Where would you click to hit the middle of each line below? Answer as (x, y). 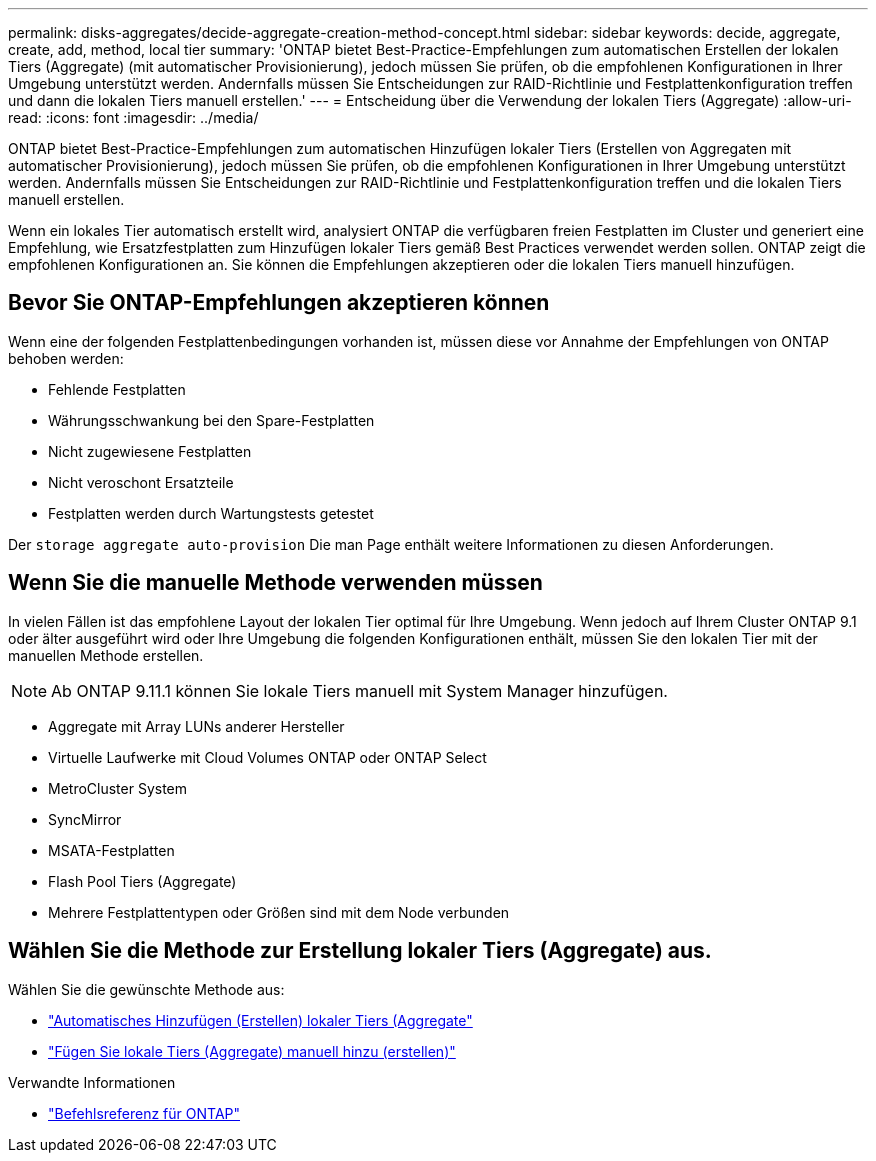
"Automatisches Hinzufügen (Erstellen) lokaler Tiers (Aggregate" (260, 1020)
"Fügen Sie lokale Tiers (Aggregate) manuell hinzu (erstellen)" (252, 1051)
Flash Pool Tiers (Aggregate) (142, 881)
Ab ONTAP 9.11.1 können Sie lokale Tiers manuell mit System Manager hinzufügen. (359, 690)
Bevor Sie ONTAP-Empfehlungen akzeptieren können (279, 303)
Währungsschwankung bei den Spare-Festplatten (211, 420)
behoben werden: (66, 358)
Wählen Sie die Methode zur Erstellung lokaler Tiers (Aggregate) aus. (360, 951)
